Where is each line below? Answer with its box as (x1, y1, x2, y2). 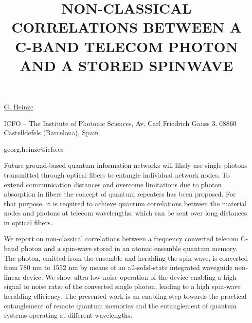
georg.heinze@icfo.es (4, 144, 64, 154)
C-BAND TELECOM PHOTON (15, 36, 238, 56)
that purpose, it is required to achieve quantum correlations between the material (4, 198, 247, 208)
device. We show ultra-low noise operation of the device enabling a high (22, 271, 236, 282)
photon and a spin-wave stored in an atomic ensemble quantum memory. (21, 243, 237, 253)
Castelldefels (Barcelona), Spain (4, 127, 99, 138)
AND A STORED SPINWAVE (19, 55, 234, 75)
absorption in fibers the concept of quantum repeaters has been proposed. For (4, 189, 236, 199)
